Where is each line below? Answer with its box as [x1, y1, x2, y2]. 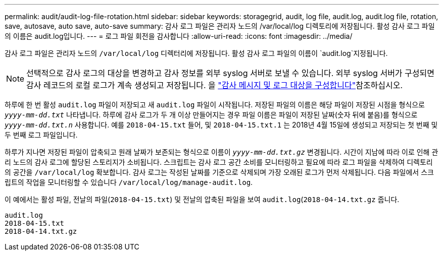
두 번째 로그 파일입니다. [5, 131, 78, 139]
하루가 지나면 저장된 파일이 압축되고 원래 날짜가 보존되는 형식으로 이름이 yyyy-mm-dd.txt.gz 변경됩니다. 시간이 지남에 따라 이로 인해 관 [5, 148, 438, 156]
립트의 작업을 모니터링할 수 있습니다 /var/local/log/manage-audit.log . [5, 178, 253, 186]
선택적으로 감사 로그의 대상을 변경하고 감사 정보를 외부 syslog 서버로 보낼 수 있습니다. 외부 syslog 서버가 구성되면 [26, 68, 434, 78]
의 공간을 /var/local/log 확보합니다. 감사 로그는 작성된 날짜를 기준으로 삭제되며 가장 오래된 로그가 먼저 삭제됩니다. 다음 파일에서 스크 [5, 168, 434, 176]
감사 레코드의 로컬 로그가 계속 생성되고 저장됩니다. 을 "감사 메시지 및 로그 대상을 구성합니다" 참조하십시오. [26, 80, 403, 90]
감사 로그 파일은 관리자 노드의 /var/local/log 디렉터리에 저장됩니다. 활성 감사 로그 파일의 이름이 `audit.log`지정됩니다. [5, 49, 388, 57]
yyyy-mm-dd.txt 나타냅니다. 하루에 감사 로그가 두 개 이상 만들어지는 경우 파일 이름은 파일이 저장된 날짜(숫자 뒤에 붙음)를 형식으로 [5, 110, 418, 119]
